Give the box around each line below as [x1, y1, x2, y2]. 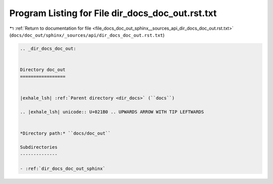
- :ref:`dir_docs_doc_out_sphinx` [20, 165, 106, 171]
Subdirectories [20, 144, 58, 150]
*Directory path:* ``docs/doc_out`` [20, 130, 111, 136]
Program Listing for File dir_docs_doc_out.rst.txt [9, 8, 217, 19]
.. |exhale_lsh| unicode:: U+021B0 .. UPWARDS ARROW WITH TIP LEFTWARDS [20, 109, 204, 115]
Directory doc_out [20, 67, 66, 73]
